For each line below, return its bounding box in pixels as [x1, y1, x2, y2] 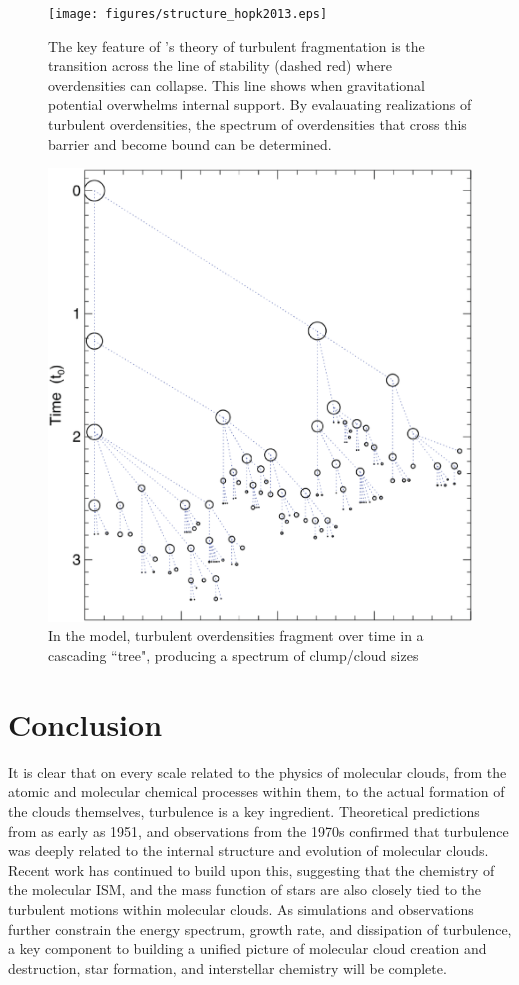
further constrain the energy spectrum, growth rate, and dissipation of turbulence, [8, 918, 512, 939]
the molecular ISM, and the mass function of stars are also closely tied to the [8, 879, 482, 900]
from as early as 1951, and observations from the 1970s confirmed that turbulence [8, 820, 509, 841]
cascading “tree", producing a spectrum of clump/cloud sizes [48, 645, 419, 666]
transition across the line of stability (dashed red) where [48, 55, 392, 76]
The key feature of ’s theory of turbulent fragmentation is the [48, 35, 425, 56]
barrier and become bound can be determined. [48, 133, 332, 154]
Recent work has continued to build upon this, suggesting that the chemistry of [8, 859, 495, 880]
